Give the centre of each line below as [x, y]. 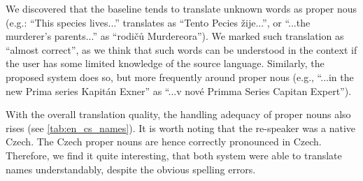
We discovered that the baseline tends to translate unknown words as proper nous [181, 8]
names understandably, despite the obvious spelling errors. [131, 169]
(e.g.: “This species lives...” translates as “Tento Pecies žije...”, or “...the [158, 22]
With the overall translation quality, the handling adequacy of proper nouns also [178, 114]
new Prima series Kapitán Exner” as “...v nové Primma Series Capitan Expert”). [179, 90]
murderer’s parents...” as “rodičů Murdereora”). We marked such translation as [175, 36]
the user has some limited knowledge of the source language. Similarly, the [165, 63]
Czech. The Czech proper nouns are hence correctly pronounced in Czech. [164, 142]
